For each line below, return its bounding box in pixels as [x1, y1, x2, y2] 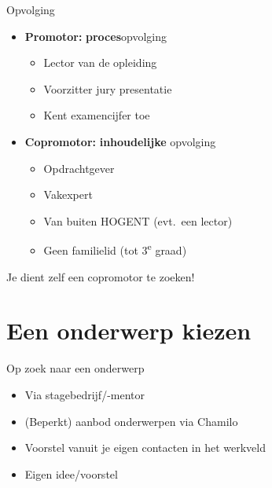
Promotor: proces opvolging [24, 28, 167, 44]
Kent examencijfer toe [43, 107, 150, 123]
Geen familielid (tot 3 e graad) [43, 240, 187, 258]
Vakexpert [43, 186, 93, 203]
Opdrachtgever [43, 160, 115, 176]
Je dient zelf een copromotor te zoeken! [6, 268, 195, 284]
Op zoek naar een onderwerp [6, 360, 145, 376]
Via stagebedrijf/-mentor [24, 386, 145, 402]
